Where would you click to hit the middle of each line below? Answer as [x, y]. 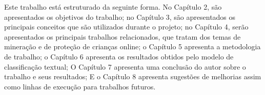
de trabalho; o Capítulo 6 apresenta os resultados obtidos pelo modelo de [119, 56]
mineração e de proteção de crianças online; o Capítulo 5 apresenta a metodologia [132, 46]
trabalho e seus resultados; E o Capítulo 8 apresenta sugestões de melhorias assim [133, 76]
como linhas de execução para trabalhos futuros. [80, 86]
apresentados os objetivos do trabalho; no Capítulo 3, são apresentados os [120, 17]
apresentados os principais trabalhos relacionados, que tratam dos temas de [123, 36]
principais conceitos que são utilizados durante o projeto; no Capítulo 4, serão [126, 27]
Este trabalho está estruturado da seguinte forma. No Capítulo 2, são [113, 7]
